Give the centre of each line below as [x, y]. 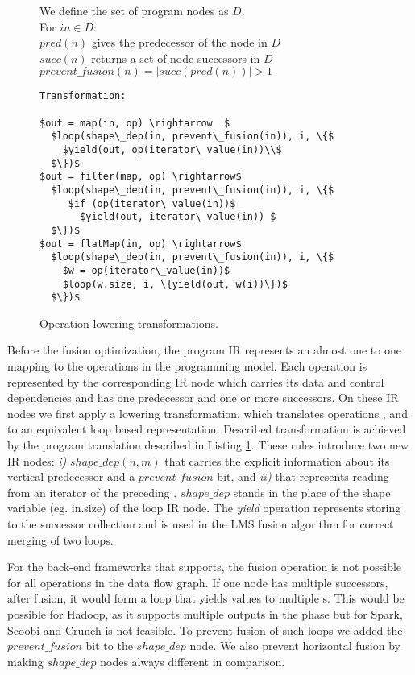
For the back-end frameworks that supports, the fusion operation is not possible [205, 567]
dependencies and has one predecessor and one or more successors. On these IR [203, 398]
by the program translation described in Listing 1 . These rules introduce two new [208, 445]
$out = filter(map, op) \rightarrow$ [141, 177]
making [25, 661]
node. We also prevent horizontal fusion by [295, 646]
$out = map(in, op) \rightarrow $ [135, 123]
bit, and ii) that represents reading [303, 476]
